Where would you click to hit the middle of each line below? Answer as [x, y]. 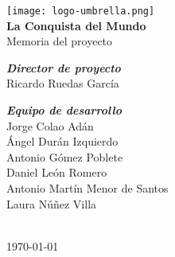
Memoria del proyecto [60, 41]
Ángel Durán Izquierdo [62, 141]
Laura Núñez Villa [52, 203]
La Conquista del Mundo [76, 25]
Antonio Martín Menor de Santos [87, 188]
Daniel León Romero [57, 172]
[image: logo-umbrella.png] [81, 11]
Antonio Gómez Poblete [65, 156]
